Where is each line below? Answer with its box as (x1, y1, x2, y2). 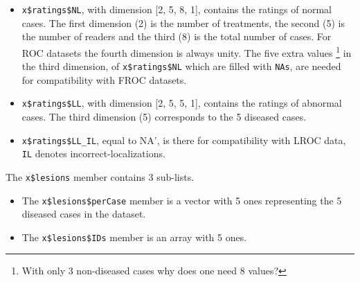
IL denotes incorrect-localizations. (21, 146, 165, 161)
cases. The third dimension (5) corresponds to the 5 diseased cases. (21, 109, 307, 123)
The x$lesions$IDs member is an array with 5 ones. (21, 229, 247, 244)
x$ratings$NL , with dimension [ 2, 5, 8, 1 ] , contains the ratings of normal (21, 2, 332, 16)
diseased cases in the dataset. (21, 206, 146, 221)
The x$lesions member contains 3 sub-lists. (6, 169, 195, 184)
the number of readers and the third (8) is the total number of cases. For (21, 29, 332, 44)
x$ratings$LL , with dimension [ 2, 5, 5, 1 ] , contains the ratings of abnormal (21, 96, 342, 110)
